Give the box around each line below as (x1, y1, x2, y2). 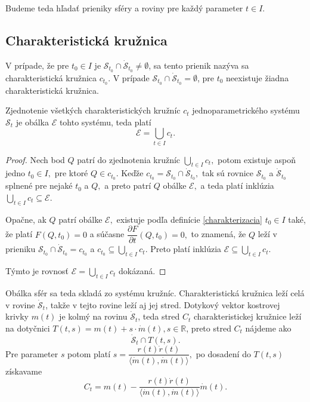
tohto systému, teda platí (59, 115, 151, 128)
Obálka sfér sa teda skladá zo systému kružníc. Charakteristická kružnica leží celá (5, 286, 305, 299)
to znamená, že (191, 228, 246, 240)
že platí (5, 228, 33, 240)
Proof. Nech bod (5, 153, 65, 165)
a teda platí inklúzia (200, 179, 274, 192)
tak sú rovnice (201, 167, 254, 179)
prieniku (5, 243, 36, 255)
